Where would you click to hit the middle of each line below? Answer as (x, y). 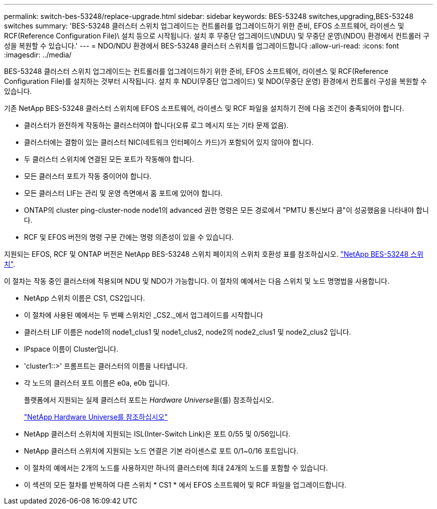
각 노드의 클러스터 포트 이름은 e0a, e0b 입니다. (97, 383)
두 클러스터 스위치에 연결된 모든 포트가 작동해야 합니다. (109, 159)
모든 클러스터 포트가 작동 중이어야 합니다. (88, 176)
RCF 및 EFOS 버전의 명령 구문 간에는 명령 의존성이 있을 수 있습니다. (129, 237)
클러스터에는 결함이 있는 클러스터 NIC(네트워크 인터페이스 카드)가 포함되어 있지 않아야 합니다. (169, 142)
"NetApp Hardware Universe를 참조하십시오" (96, 417)
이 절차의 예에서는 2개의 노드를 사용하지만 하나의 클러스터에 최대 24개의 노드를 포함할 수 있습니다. (176, 468)
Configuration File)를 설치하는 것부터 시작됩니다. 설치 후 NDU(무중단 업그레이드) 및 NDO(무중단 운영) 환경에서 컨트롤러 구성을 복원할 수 (216, 81)
